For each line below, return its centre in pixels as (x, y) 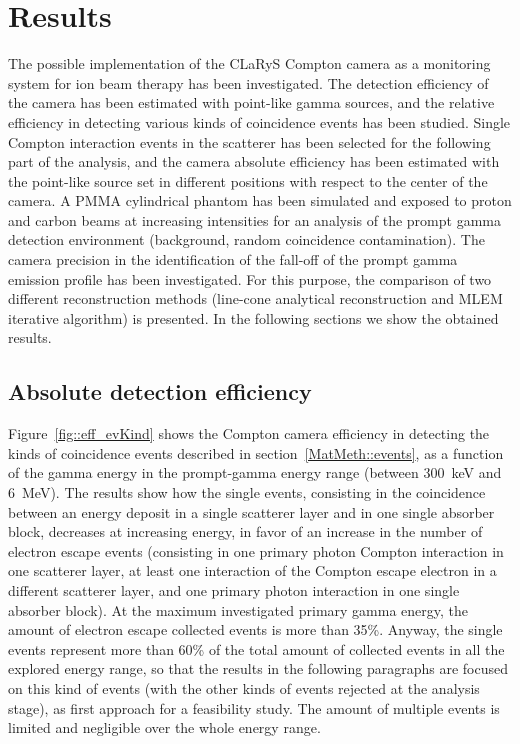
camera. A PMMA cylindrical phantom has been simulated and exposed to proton (260, 200)
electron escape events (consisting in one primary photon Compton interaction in (256, 550)
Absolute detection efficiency (160, 391)
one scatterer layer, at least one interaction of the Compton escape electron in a (252, 570)
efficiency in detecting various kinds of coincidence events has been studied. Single (259, 121)
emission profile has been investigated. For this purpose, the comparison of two (250, 278)
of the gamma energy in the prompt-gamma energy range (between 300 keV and (255, 472)
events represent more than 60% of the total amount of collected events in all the (256, 648)
